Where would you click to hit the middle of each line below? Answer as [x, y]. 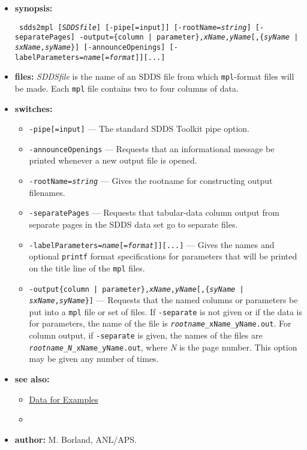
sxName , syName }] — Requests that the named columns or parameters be [163, 300]
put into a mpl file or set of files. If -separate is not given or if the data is [165, 311]
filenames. [47, 192]
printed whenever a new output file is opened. [113, 160]
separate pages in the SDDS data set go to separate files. [133, 224]
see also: [32, 379]
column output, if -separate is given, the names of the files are [146, 335]
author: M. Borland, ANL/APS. [76, 439]
